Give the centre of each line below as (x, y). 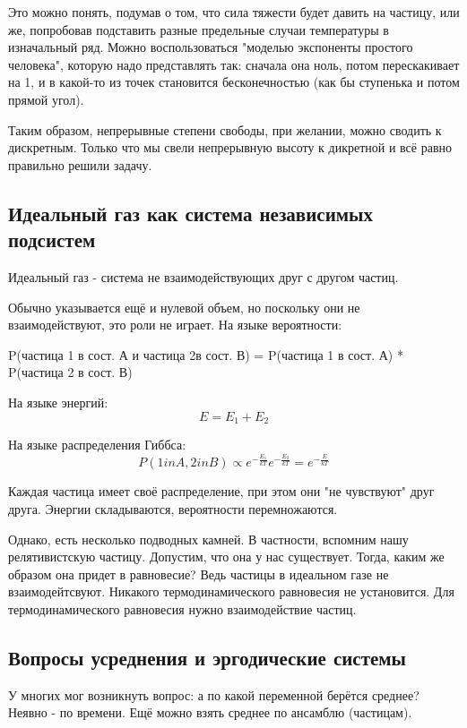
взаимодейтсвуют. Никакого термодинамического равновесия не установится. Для (231, 591)
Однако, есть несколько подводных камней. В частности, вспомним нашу (208, 539)
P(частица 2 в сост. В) (70, 372)
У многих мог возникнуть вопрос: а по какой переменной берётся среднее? (214, 694)
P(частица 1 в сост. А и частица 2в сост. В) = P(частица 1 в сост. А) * (206, 354)
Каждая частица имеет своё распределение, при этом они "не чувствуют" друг (221, 491)
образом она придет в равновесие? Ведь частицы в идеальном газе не (199, 574)
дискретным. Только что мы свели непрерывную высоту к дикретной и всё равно (230, 147)
